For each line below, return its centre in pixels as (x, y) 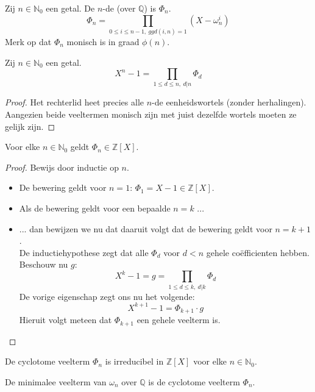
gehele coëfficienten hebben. (258, 252)
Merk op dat (28, 41)
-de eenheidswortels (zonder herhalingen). (229, 102)
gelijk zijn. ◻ (30, 126)
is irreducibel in (134, 361)
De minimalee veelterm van (56, 381)
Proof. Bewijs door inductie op (62, 167)
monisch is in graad (103, 41)
